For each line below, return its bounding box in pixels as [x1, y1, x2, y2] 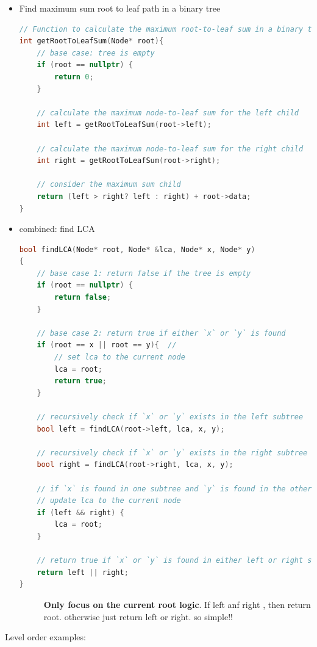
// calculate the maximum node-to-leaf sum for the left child [37, 108, 299, 117]
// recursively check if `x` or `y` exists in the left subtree [37, 413, 304, 421]
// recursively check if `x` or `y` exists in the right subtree [37, 448, 308, 457]
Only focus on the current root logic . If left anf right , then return [43, 598, 311, 610]
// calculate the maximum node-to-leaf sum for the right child [37, 144, 304, 153]
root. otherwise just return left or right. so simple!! [43, 610, 233, 623]
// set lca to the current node [54, 353, 185, 362]
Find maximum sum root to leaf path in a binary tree [19, 2, 221, 14]
